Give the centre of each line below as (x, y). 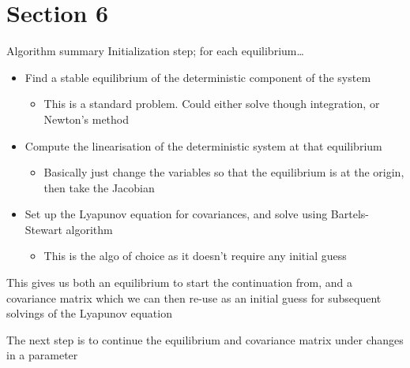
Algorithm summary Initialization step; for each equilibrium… (155, 51)
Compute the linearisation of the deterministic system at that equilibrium (203, 145)
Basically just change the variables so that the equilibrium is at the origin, (224, 172)
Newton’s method (87, 119)
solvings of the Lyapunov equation (89, 313)
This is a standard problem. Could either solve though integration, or (212, 104)
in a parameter (42, 355)
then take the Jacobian (99, 187)
